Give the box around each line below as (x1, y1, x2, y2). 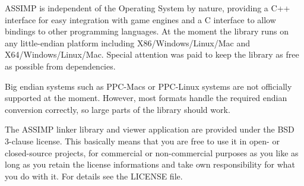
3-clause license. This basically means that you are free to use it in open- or (5, 134, 280, 147)
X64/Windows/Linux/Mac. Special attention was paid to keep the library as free (5, 48, 299, 61)
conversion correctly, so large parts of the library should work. (5, 103, 230, 115)
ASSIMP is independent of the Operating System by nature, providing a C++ (5, 2, 290, 14)
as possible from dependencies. (5, 59, 116, 72)
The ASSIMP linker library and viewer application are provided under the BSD (5, 123, 294, 135)
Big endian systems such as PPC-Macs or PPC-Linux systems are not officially (5, 80, 292, 92)
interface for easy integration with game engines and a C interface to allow (5, 13, 276, 26)
